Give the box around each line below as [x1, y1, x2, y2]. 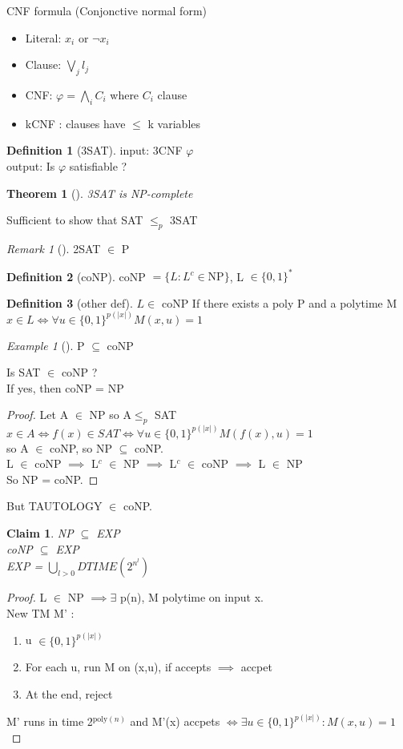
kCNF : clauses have [25, 115, 126, 131]
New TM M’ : [6, 604, 75, 621]
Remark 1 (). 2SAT [6, 240, 101, 256]
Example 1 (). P [6, 336, 85, 353]
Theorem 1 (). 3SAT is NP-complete [6, 184, 193, 201]
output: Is [6, 157, 55, 174]
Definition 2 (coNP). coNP [6, 268, 146, 284]
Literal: [25, 29, 62, 46]
